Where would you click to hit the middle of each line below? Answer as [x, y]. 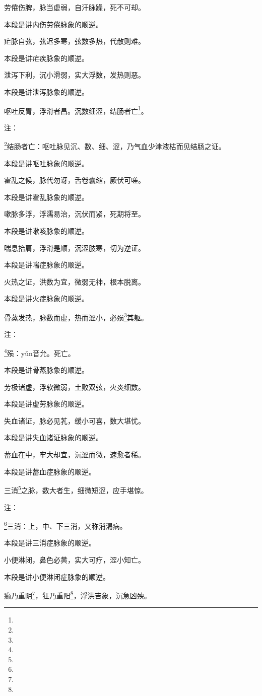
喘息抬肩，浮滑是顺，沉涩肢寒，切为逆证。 [75, 248]
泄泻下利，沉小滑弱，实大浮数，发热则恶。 [75, 75]
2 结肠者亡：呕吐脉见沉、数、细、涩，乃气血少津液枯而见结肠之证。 [115, 146]
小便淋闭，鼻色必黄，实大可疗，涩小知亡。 [75, 559]
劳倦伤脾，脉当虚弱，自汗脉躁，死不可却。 [75, 7]
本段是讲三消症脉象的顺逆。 [50, 543]
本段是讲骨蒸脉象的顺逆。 [46, 370]
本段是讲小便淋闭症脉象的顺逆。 [57, 576]
